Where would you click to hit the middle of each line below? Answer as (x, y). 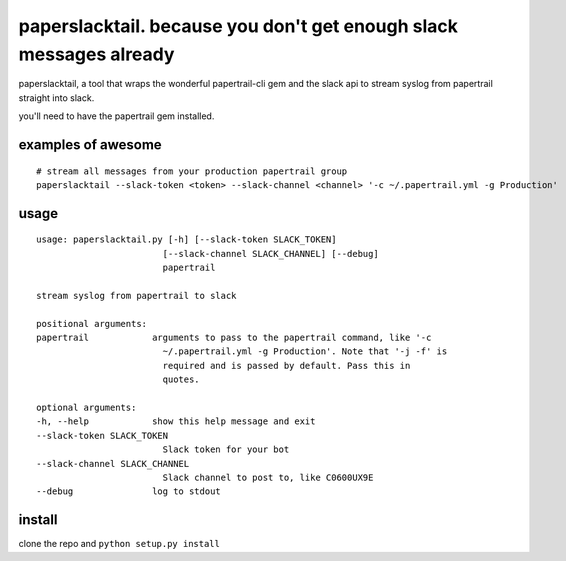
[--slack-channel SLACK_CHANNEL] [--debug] (270, 253)
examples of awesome (90, 144)
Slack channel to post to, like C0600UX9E (268, 477)
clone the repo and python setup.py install (119, 544)
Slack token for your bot (226, 449)
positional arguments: (92, 323)
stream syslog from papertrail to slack (136, 295)
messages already (96, 54)
